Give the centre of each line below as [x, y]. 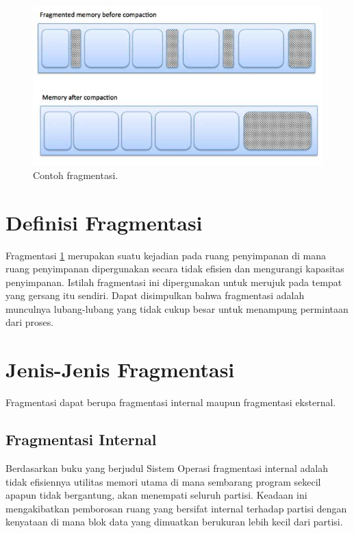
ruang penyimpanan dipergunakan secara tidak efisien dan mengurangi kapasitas [175, 269]
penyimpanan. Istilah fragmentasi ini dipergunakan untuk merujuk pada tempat [174, 282]
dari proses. [30, 322]
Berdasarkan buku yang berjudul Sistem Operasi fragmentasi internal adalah [167, 467]
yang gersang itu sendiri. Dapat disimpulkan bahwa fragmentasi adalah [155, 295]
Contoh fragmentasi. [76, 175]
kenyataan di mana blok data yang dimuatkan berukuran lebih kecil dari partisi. [174, 522]
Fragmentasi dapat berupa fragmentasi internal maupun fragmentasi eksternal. [171, 402]
